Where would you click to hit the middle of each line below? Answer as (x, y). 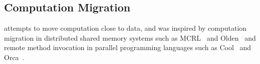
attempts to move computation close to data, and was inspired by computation (125, 28)
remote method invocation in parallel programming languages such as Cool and (128, 47)
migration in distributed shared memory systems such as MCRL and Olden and (130, 37)
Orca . (14, 57)
